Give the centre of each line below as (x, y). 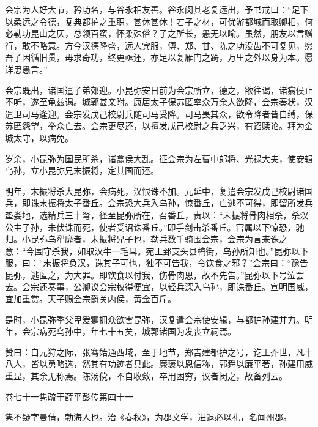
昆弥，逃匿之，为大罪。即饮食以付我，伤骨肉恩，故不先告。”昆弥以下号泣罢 (155, 274)
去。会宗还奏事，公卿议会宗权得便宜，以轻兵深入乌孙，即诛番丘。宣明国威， (159, 287)
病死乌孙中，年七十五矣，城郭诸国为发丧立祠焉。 (137, 331)
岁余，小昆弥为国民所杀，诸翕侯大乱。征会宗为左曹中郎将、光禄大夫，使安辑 (159, 158)
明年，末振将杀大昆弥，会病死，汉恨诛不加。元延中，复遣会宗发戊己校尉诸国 (159, 191)
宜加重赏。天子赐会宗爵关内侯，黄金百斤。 (91, 299)
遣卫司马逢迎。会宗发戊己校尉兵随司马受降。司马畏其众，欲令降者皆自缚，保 (159, 113)
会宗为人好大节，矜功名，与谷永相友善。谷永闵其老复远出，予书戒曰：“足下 (157, 9)
